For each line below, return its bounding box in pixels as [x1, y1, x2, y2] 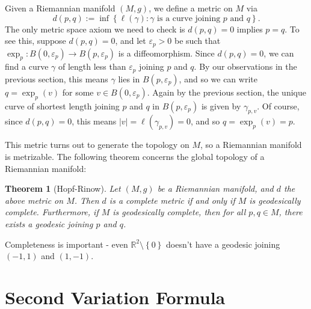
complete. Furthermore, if [5, 206, 99, 218]
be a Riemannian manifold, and [157, 182, 274, 195]
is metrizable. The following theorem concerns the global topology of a [5, 150, 265, 163]
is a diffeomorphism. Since [118, 46, 215, 59]
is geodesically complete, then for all [112, 206, 246, 218]
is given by [201, 99, 241, 112]
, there [279, 206, 303, 218]
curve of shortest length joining [5, 99, 120, 112]
